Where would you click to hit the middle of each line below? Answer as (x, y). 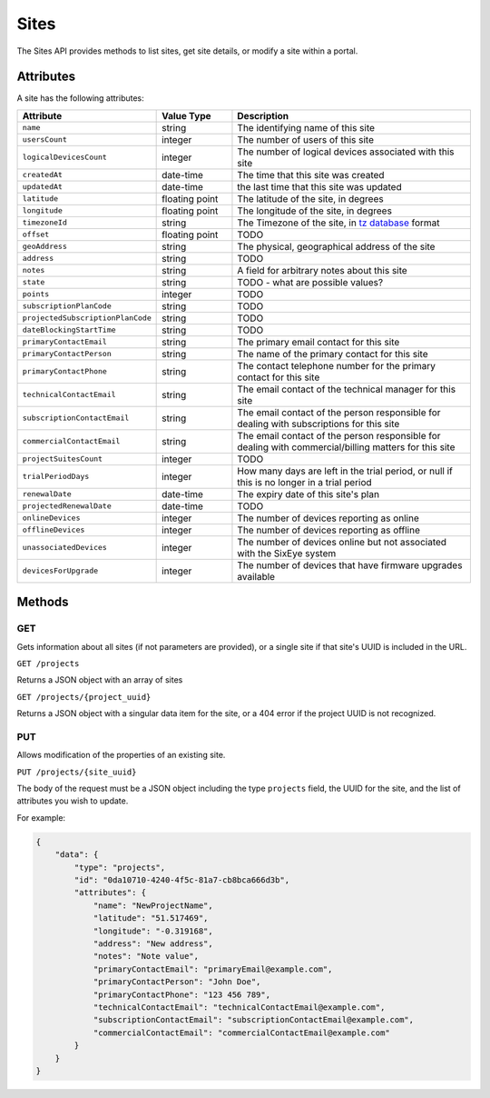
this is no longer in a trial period (304, 482)
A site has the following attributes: (80, 98)
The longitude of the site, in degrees (314, 211)
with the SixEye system (287, 553)
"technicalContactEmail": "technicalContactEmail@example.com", (239, 1007)
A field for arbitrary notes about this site (322, 270)
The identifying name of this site (306, 127)
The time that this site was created (311, 175)
